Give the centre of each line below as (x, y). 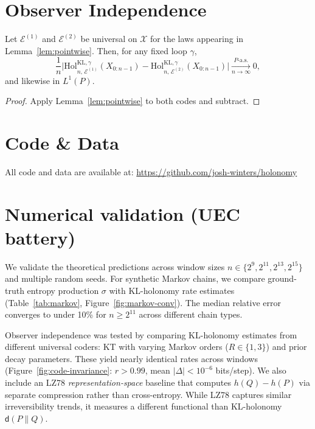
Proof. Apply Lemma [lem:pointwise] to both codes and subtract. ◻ (133, 101)
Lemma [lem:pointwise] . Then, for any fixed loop (96, 50)
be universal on (109, 39)
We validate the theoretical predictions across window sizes (115, 266)
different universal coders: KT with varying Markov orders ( (117, 347)
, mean (157, 370)
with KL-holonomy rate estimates (172, 290)
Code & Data (62, 142)
